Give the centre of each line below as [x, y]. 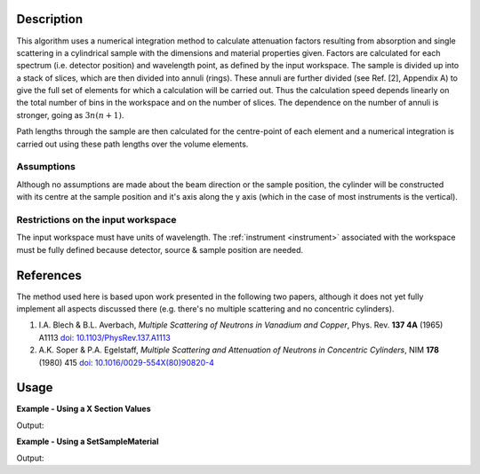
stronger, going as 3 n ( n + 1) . [70, 115]
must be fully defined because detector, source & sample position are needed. [160, 249]
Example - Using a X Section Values [84, 409]
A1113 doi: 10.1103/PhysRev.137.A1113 [104, 337]
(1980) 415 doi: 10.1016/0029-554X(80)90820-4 [127, 362]
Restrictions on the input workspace [96, 219]
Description [50, 19]
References [49, 275]
